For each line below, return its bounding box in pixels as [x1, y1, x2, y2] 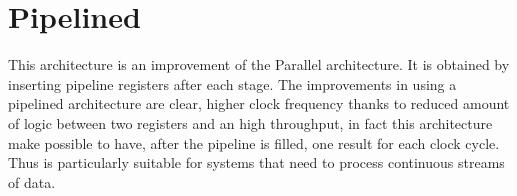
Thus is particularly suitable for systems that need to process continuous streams [8, 152, 505, 173]
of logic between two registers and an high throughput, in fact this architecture [8, 112, 493, 133]
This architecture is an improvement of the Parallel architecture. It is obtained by [8, 54, 510, 75]
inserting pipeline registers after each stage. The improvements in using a [8, 73, 457, 94]
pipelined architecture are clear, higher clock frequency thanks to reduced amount [8, 93, 510, 114]
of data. [8, 171, 56, 192]
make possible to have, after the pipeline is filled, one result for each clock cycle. [8, 132, 500, 153]
